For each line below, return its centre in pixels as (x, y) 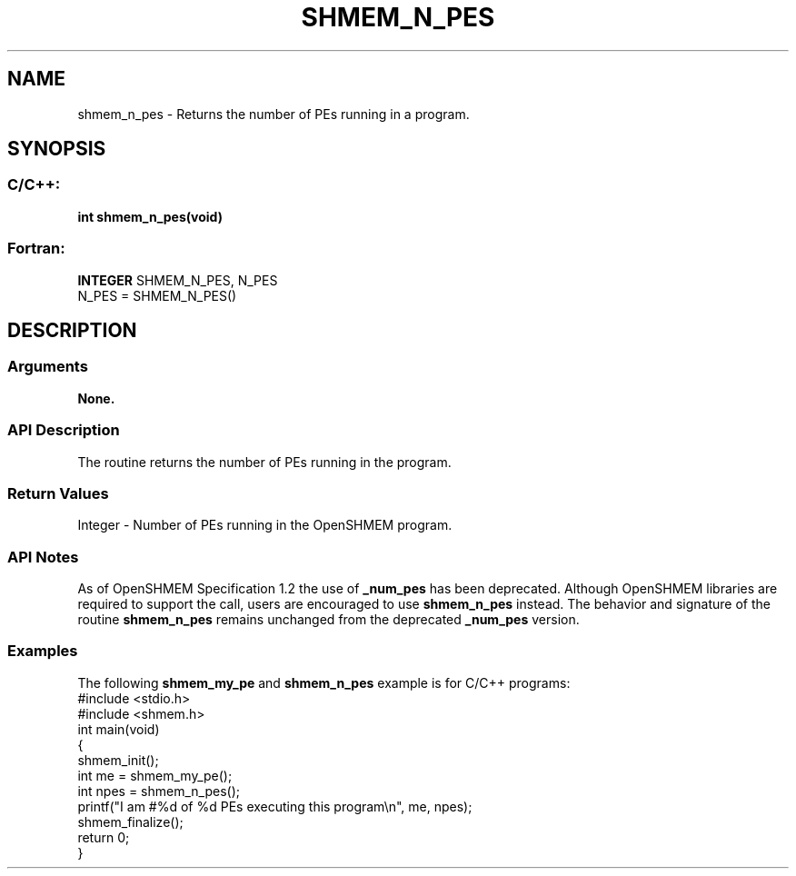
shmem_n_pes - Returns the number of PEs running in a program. (274, 114)
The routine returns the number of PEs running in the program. (264, 462)
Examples (43, 651)
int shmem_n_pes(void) (150, 216)
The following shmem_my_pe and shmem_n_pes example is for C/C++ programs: (324, 682)
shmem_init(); (118, 760)
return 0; (104, 837)
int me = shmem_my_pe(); (155, 775)
